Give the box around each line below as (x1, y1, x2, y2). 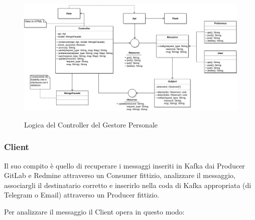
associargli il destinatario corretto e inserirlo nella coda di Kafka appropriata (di (4, 179, 251, 190)
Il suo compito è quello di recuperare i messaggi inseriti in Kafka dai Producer (4, 160, 245, 170)
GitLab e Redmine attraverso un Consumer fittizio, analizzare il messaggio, (4, 170, 235, 180)
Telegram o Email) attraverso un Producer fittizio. (4, 189, 160, 200)
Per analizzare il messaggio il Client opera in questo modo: (4, 206, 185, 217)
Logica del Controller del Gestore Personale (24, 119, 158, 129)
